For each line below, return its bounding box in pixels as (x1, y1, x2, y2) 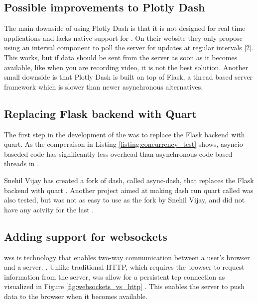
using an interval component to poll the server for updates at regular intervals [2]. (4, 42, 254, 53)
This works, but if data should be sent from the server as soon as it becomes (4, 52, 238, 62)
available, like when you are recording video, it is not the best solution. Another (4, 62, 249, 72)
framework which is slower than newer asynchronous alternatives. (4, 81, 203, 92)
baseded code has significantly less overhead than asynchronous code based (4, 148, 233, 159)
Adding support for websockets (4, 228, 167, 244)
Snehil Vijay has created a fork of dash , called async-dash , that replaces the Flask (4, 175, 254, 185)
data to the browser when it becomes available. (4, 291, 147, 301)
